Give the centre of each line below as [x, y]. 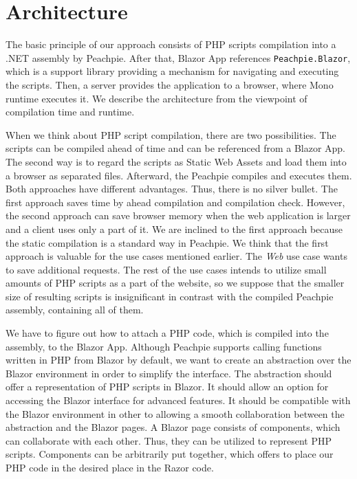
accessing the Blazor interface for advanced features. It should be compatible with [178, 400]
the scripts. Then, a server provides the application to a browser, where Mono [170, 84]
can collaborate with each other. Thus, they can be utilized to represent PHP [169, 440]
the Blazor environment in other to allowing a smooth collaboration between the [175, 413]
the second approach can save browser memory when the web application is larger [178, 215]
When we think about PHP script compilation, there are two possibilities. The [171, 134]
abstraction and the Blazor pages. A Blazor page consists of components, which [173, 427]
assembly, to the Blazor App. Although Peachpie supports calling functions [164, 346]
